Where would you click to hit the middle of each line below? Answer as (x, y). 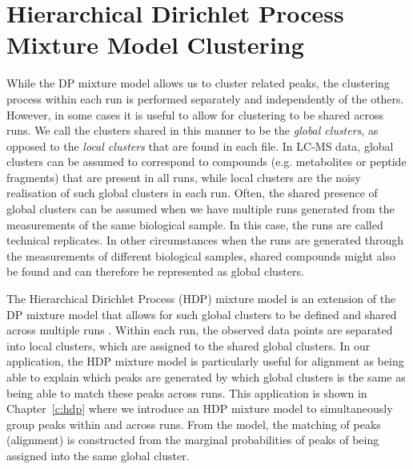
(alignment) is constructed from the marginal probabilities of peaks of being (193, 440)
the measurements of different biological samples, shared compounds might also (201, 255)
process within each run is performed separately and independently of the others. (205, 98)
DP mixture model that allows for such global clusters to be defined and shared (202, 314)
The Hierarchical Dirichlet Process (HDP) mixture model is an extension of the (201, 299)
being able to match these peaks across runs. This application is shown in (187, 392)
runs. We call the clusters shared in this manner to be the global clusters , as (192, 130)
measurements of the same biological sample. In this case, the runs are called (195, 224)
